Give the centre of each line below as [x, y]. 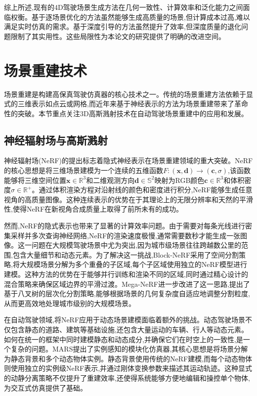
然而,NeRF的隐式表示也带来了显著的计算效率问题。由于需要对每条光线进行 [125, 226]
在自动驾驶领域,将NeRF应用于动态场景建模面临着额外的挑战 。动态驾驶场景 [125, 320]
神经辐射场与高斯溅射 [56, 140]
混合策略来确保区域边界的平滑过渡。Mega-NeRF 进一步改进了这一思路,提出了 [127, 284]
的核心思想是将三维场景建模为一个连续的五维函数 [84, 170]
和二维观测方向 [110, 180]
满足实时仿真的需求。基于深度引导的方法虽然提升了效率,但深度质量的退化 [123, 26]
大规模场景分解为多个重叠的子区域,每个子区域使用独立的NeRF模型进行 [133, 264]
